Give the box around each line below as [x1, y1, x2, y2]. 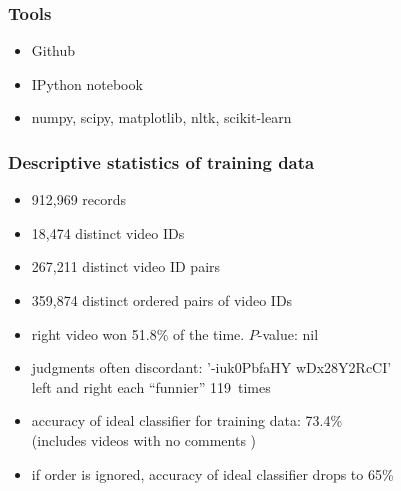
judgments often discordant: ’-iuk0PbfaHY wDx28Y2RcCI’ [31, 357, 392, 378]
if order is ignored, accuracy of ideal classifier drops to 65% [31, 463, 394, 484]
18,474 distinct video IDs [31, 222, 185, 243]
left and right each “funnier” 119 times [31, 376, 271, 397]
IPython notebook [31, 73, 143, 94]
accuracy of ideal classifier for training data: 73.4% [31, 410, 343, 431]
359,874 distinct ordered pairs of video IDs [31, 290, 293, 310]
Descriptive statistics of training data [8, 149, 315, 174]
